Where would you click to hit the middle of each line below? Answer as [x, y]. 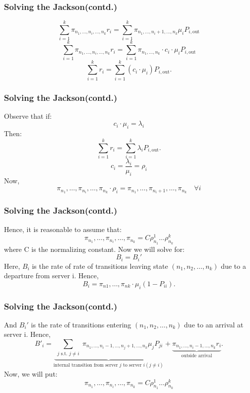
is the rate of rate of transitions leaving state [100, 266]
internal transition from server [86, 365]
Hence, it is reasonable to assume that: [63, 229]
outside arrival [197, 355]
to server [132, 365]
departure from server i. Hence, [51, 275]
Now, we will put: [31, 373]
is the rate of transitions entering [81, 324]
